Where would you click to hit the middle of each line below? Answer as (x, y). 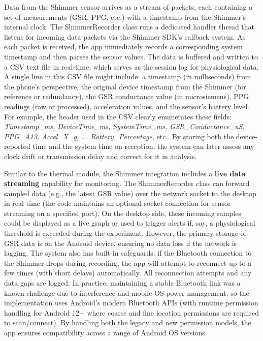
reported (17, 146)
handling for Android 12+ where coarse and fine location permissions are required (131, 312)
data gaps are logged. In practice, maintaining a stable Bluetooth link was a (122, 283)
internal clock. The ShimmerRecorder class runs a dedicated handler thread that (129, 27)
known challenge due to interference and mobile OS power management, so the (127, 292)
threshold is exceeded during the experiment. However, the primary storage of (125, 233)
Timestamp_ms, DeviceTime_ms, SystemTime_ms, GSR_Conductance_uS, (124, 126)
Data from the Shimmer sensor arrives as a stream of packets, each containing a (128, 7)
